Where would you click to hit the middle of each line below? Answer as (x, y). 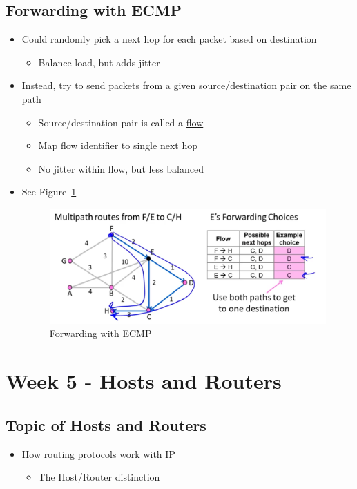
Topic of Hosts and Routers (106, 424)
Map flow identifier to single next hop (118, 145)
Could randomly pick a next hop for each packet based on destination (169, 39)
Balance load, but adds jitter (99, 62)
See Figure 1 (49, 192)
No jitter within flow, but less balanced (121, 168)
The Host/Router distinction (99, 477)
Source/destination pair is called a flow (121, 122)
